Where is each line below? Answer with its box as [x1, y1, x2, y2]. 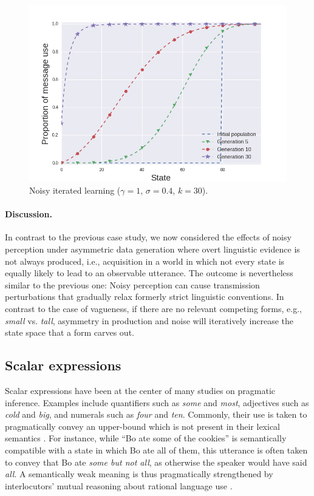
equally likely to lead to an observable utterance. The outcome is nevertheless [5, 267, 293, 279]
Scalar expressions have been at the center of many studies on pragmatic [5, 384, 276, 397]
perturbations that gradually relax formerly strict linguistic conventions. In [5, 290, 284, 303]
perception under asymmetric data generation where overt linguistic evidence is [5, 243, 300, 256]
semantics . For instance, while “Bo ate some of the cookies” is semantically [5, 432, 287, 444]
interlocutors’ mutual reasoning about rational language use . [5, 479, 233, 492]
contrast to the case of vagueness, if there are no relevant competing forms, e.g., [5, 302, 302, 315]
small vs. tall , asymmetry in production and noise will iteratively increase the [5, 314, 294, 327]
